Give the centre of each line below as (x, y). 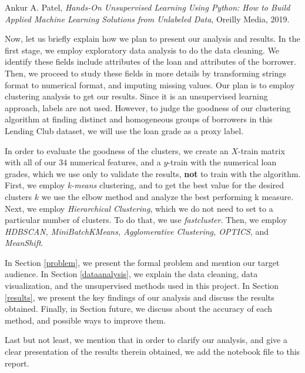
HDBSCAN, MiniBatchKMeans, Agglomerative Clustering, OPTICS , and (137, 231)
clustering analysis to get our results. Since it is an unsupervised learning (136, 96)
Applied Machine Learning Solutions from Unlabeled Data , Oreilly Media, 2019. (147, 19)
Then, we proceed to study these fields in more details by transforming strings (146, 73)
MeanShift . (24, 243)
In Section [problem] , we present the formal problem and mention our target (142, 262)
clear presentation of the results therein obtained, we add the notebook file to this (152, 352)
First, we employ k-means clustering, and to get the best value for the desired (145, 185)
